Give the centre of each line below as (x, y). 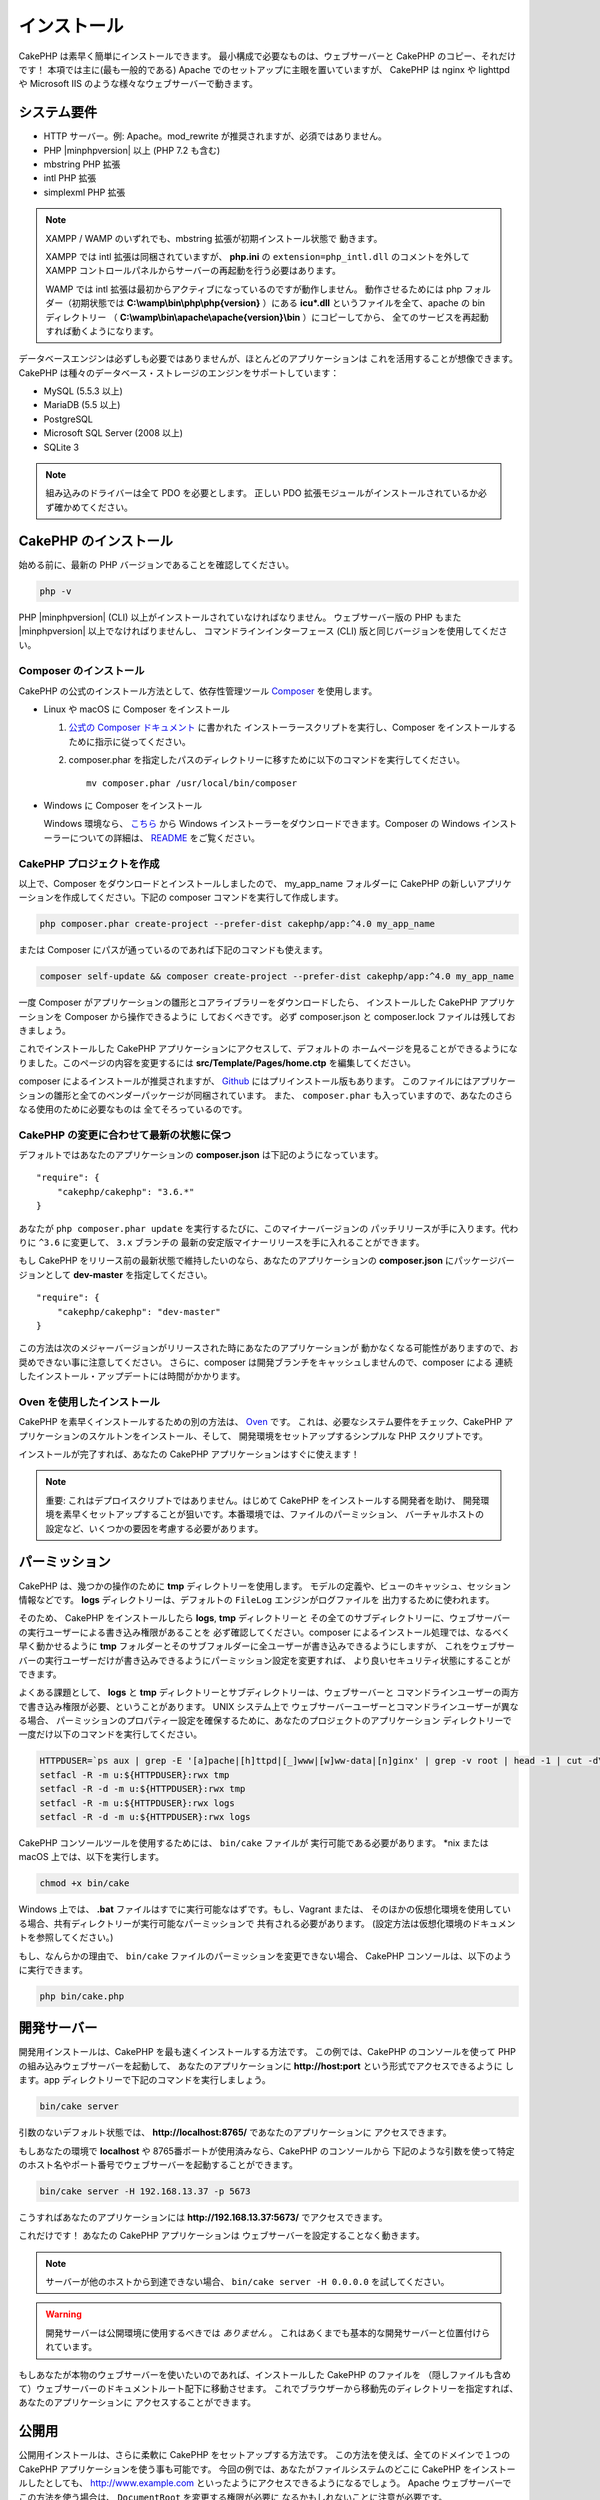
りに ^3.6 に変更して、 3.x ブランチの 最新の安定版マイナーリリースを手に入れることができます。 (221, 1242)
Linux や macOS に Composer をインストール (136, 709)
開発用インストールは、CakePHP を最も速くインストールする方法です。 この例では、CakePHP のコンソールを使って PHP (267, 2052)
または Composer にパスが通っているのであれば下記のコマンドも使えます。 (173, 950)
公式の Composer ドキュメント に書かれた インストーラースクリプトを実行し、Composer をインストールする (292, 727)
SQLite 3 (61, 447)
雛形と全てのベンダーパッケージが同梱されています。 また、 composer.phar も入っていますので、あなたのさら (283, 1095)
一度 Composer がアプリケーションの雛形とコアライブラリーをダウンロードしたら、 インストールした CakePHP (248, 1002)
